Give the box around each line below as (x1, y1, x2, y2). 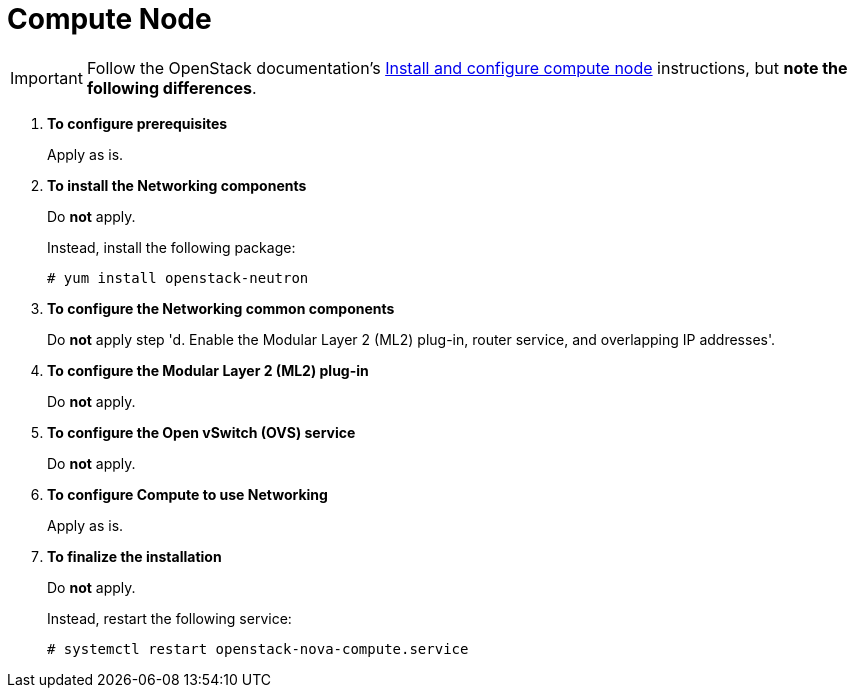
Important (10, 67, 83, 88)
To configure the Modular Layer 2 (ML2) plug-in (47, 361, 369, 379)
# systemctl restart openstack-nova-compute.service (47, 640, 469, 657)
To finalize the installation (47, 547, 222, 565)
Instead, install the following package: (47, 238, 296, 256)
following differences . (86, 77, 257, 98)
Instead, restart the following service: (47, 609, 292, 627)
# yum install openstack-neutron (47, 269, 309, 286)
